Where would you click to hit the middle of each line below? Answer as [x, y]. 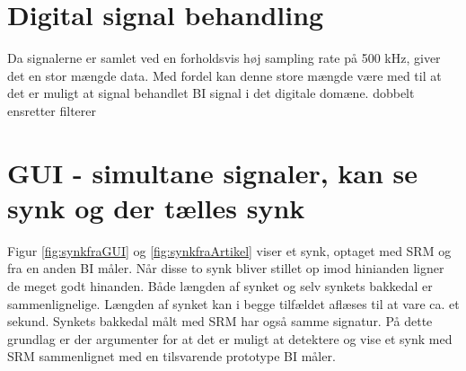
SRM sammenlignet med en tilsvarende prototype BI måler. [171, 356]
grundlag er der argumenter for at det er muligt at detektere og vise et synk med [230, 338]
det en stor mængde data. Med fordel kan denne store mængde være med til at [224, 75]
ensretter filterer [52, 110]
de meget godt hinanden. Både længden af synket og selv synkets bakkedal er [220, 286]
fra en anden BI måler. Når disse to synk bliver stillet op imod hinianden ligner [226, 268]
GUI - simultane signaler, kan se [213, 172]
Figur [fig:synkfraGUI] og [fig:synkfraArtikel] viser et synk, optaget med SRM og [229, 250]
